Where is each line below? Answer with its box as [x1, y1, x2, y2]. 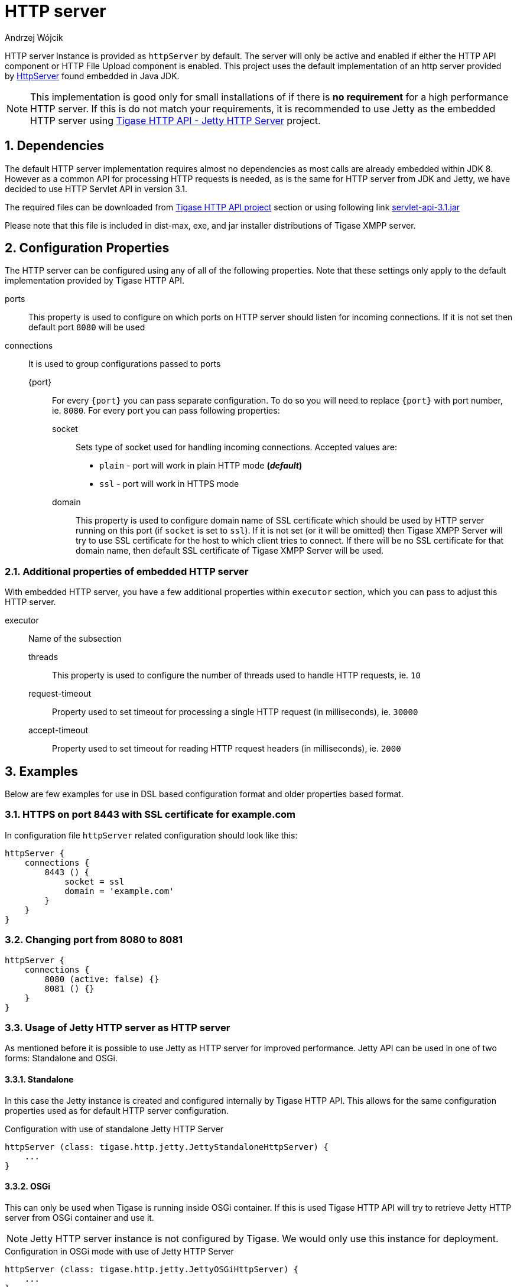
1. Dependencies [5, 138, 105, 154]
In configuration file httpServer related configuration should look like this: [5, 830, 298, 840]
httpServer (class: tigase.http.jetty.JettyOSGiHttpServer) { [5, 1264, 299, 1274]
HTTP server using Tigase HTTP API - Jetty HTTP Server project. [30, 114, 321, 126]
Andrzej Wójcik [5, 32, 63, 43]
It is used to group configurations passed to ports [28, 359, 221, 369]
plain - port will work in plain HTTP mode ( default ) [99, 460, 303, 471]
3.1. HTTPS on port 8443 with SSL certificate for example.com [5, 808, 295, 821]
